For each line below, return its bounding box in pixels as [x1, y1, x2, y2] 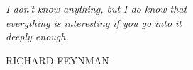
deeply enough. [6, 29, 69, 44]
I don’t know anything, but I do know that [6, 1, 187, 16]
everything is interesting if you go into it [6, 15, 182, 30]
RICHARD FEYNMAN [6, 52, 109, 67]
